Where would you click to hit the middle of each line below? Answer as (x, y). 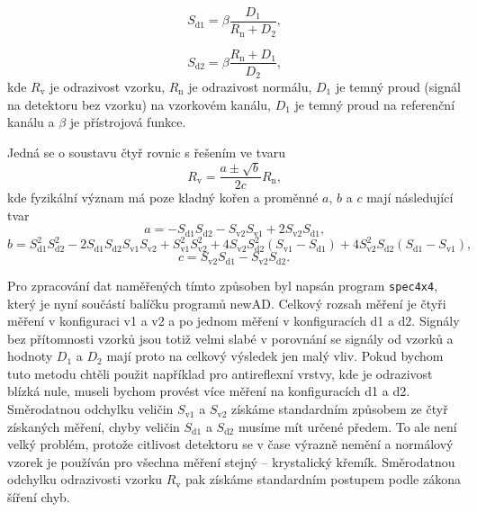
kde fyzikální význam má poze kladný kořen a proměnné (163, 198)
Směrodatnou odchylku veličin (90, 409)
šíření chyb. (39, 497)
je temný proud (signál (398, 87)
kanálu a (31, 122)
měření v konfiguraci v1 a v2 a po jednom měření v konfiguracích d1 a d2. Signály (234, 321)
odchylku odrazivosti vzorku (85, 479)
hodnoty (30, 356)
